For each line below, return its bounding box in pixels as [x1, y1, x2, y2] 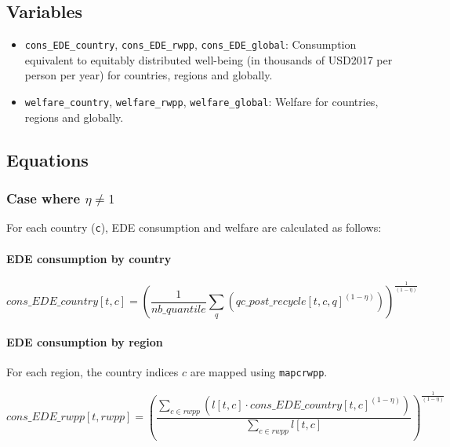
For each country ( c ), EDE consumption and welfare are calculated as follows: [6, 219, 382, 236]
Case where [6, 189, 81, 207]
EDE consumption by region [6, 333, 163, 350]
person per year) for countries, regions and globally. [24, 67, 273, 83]
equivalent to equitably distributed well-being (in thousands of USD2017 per [24, 51, 393, 68]
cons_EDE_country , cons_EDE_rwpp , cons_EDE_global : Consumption [24, 36, 357, 53]
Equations [6, 147, 89, 171]
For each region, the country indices [6, 363, 179, 379]
